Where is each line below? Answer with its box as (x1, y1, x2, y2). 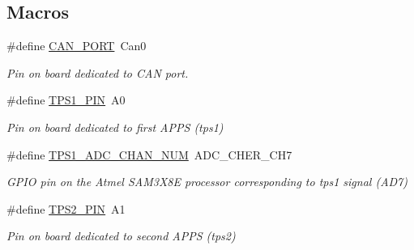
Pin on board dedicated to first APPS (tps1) (6, 118, 224, 135)
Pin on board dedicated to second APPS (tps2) (6, 227, 236, 244)
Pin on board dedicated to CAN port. (6, 64, 189, 81)
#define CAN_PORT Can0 (6, 37, 147, 54)
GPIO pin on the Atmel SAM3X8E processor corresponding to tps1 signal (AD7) (6, 173, 408, 190)
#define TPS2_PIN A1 (6, 200, 126, 217)
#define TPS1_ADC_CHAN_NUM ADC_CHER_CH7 (6, 146, 292, 163)
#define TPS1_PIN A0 (6, 91, 126, 108)
